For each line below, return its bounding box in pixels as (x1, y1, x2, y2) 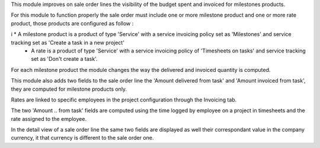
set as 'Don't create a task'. (31, 55, 98, 63)
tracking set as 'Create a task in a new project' (11, 39, 124, 46)
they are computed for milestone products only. (11, 85, 127, 93)
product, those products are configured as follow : (11, 19, 134, 27)
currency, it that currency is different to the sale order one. (11, 134, 154, 142)
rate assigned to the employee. (11, 115, 87, 122)
